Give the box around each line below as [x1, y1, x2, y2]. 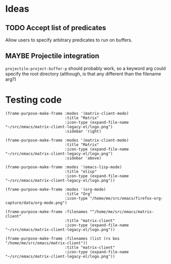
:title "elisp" [64, 169, 97, 174]
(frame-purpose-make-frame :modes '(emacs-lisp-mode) [5, 164, 123, 170]
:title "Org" [64, 191, 93, 197]
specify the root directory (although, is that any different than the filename [5, 70, 161, 77]
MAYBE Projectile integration [5, 52, 100, 60]
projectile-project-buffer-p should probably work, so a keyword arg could [5, 65, 166, 71]
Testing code [5, 94, 62, 105]
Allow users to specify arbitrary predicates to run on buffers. [5, 37, 133, 43]
